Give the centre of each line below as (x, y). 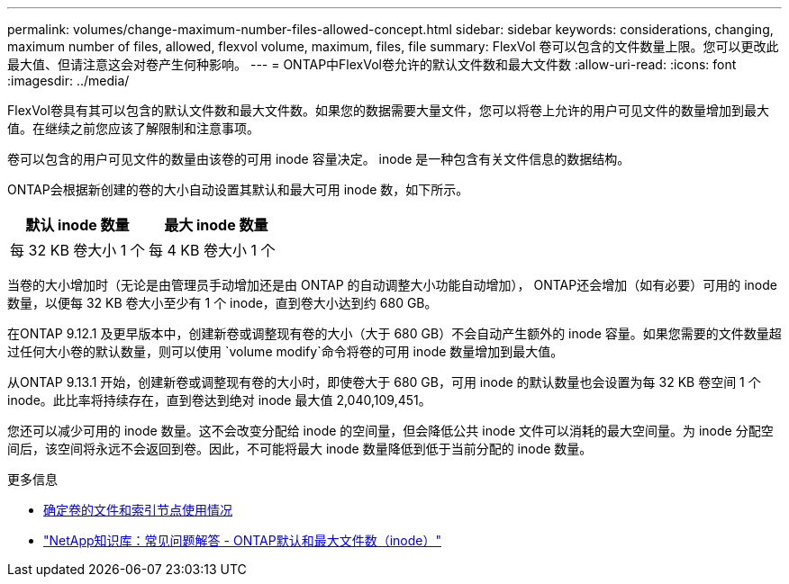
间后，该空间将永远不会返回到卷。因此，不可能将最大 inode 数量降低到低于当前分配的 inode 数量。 (300, 449)
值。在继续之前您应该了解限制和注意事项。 (133, 128)
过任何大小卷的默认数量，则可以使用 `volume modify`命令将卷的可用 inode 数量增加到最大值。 (286, 351)
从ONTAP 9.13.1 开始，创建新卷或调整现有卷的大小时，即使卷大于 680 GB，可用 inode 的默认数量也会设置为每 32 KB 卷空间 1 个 (384, 382)
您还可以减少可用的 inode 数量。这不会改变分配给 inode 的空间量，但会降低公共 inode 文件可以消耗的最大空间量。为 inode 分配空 (390, 431)
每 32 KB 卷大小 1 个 (77, 250)
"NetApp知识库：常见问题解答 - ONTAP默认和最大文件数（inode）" (242, 540)
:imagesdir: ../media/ (68, 81)
